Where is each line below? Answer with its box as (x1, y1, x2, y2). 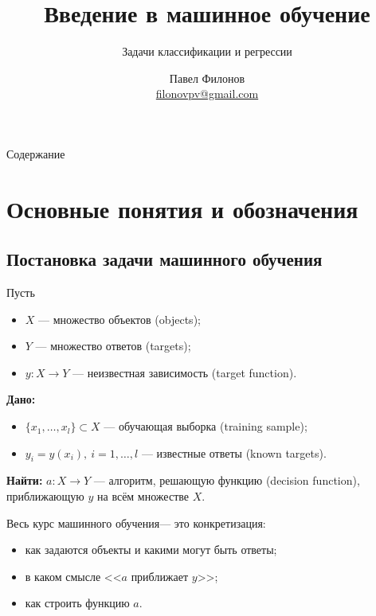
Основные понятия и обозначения (6, 192, 358, 224)
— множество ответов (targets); (35, 337, 191, 354)
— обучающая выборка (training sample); (104, 418, 307, 435)
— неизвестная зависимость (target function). (72, 364, 297, 380)
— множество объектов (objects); (38, 310, 201, 327)
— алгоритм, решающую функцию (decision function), (93, 472, 360, 489)
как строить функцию (25, 595, 130, 611)
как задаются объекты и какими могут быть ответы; (25, 541, 277, 558)
